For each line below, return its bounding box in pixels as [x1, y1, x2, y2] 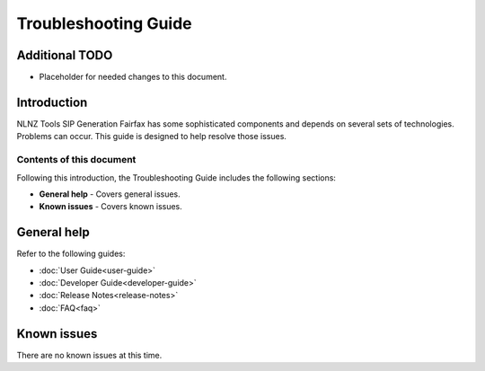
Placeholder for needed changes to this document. [39, 72, 227, 83]
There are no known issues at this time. [16, 349, 163, 360]
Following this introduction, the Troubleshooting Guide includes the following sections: [16, 172, 337, 183]
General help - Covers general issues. [39, 189, 181, 199]
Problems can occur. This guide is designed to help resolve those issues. [16, 131, 287, 142]
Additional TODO [16, 48, 113, 63]
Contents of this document [16, 154, 137, 166]
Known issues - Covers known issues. [39, 201, 183, 212]
